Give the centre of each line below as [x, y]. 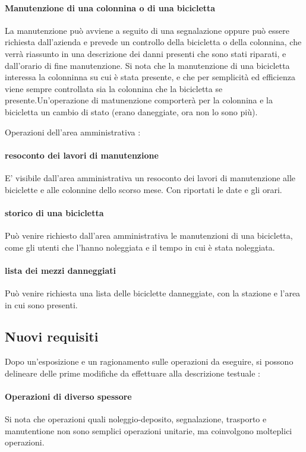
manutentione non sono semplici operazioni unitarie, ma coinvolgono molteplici [149, 430]
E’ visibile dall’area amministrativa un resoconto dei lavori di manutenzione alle [150, 177]
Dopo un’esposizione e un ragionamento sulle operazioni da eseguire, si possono [149, 361]
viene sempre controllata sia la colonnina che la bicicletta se [114, 88]
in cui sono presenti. [41, 304]
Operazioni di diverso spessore [68, 396]
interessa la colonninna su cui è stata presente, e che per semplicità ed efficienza [150, 77]
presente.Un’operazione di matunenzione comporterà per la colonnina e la [139, 100]
